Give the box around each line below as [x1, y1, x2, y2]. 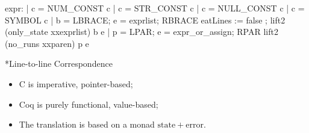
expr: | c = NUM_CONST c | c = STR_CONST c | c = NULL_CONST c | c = [5, 2, 305, 14]
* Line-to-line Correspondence [5, 57, 113, 70]
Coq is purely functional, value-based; [19, 97, 158, 110]
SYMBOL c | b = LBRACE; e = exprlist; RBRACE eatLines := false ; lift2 [5, 13, 286, 26]
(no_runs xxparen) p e [5, 37, 89, 49]
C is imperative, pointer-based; [19, 77, 133, 90]
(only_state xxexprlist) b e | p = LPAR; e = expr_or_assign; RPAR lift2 [5, 25, 278, 38]
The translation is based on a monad [19, 118, 155, 131]
